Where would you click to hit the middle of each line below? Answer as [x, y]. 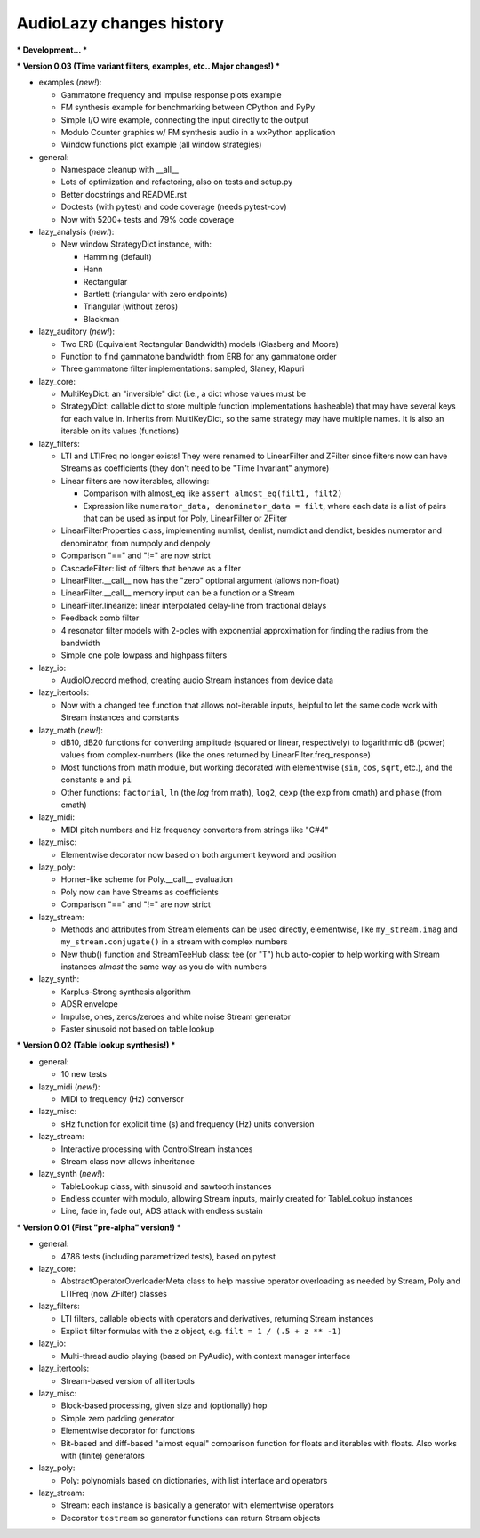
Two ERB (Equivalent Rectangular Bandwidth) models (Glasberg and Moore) [200, 344]
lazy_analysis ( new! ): [76, 232]
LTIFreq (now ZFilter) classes [114, 1293]
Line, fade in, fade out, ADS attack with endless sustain [162, 1211]
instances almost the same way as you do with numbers [164, 967]
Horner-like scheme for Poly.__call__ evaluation [147, 879]
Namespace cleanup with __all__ [120, 170]
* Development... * [52, 50]
